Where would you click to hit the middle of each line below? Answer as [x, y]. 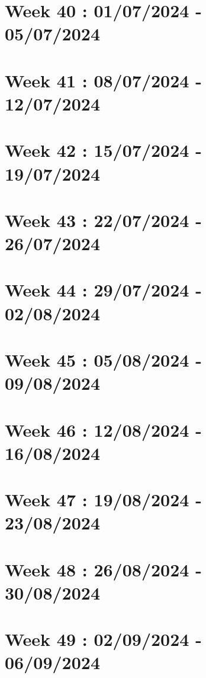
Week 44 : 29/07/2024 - [103, 290]
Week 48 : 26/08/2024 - [103, 569]
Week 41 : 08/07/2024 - [103, 80]
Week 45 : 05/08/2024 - [103, 360]
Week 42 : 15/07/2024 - [103, 150]
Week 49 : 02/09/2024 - [103, 639]
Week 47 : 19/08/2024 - [103, 499]
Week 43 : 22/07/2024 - [103, 220]
